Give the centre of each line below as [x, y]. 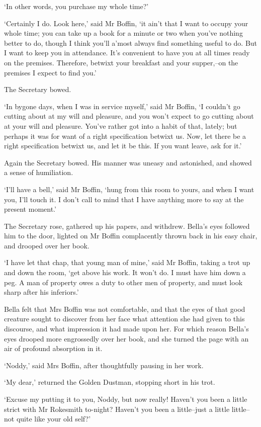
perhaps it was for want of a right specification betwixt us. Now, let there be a [125, 136]
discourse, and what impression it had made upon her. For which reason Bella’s [126, 329]
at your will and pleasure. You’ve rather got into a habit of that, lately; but [121, 125]
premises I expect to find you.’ [50, 72]
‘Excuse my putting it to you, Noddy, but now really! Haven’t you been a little [126, 399]
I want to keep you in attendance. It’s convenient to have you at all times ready [127, 53]
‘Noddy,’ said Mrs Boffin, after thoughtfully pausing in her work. [104, 365]
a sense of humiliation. [39, 172]
